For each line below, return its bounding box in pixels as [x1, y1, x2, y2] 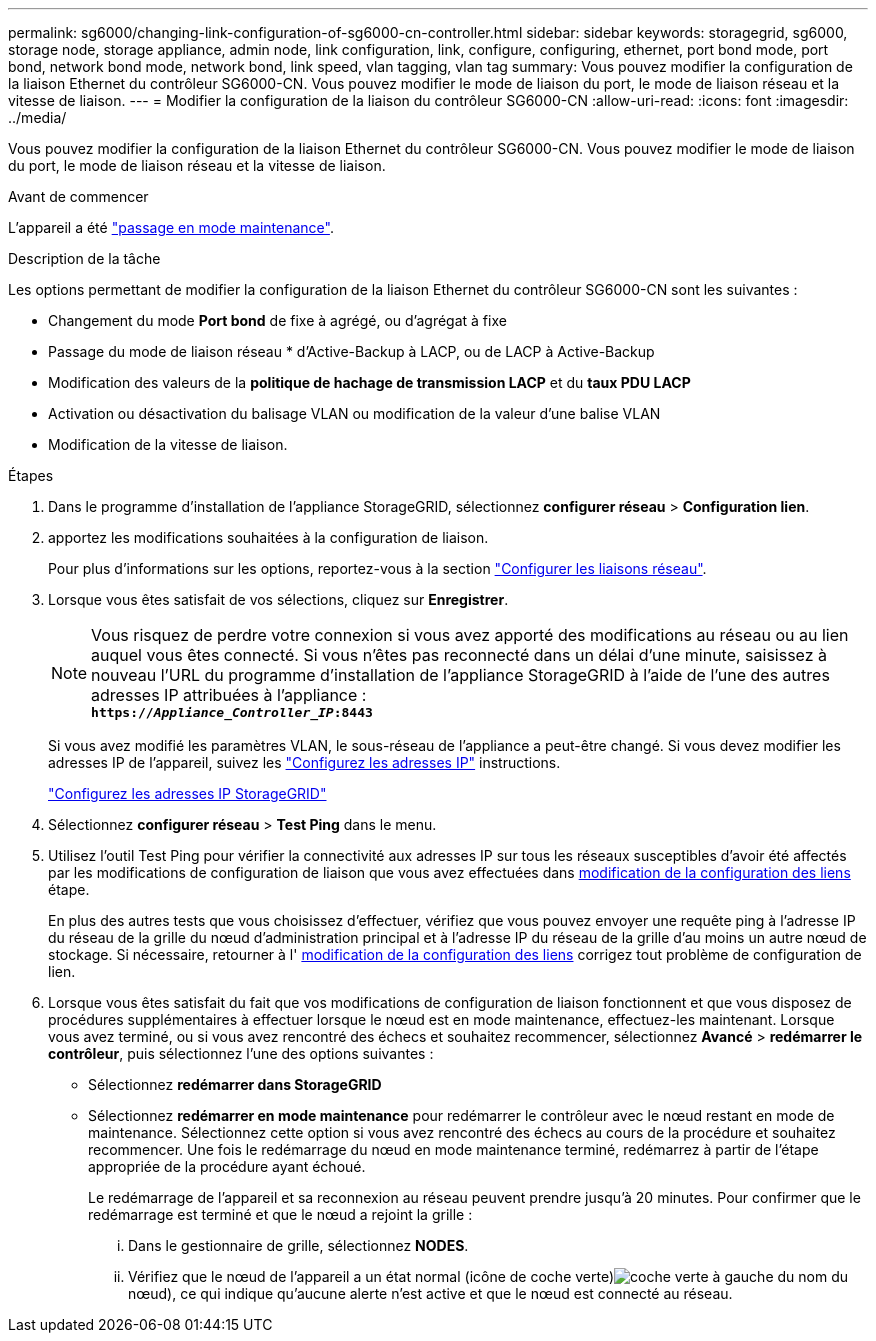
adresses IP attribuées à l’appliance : [91, 685, 367, 705]
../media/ [8, 109, 67, 126]
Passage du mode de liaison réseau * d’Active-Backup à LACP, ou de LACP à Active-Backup [48, 343, 655, 360]
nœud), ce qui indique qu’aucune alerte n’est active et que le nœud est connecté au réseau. [128, 1285, 733, 1302]
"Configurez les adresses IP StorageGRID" [48, 785, 327, 802]
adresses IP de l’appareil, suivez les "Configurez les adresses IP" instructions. [48, 754, 561, 771]
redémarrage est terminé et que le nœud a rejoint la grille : [88, 1206, 473, 1223]
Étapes [8, 467, 54, 484]
